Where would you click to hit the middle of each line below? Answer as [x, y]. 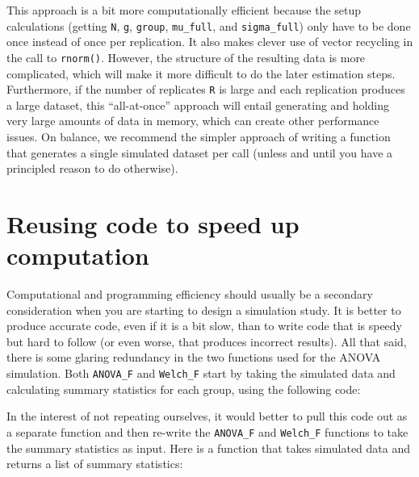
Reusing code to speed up [153, 223]
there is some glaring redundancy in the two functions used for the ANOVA [194, 357]
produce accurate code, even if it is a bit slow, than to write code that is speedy [204, 326]
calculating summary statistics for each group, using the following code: [184, 389]
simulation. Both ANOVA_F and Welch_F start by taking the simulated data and [201, 373]
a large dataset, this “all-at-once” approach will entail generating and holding [198, 105]
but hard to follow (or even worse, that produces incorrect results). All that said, [207, 341]
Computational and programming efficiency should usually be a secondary [190, 294]
